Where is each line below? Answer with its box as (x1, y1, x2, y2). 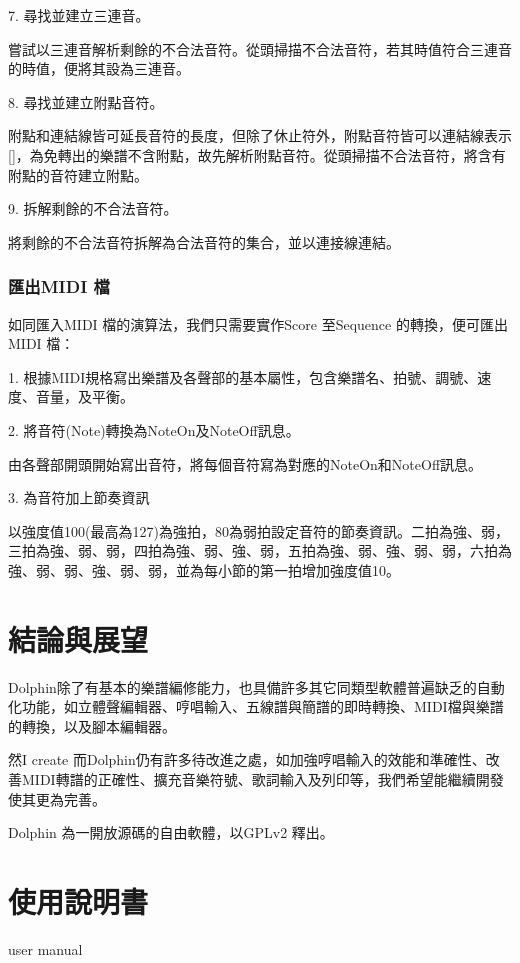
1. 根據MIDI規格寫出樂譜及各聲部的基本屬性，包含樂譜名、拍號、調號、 (8, 366, 478, 387)
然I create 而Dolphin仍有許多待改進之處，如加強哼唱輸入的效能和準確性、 (8, 749, 486, 770)
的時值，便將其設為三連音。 (8, 58, 190, 79)
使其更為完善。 (8, 788, 106, 809)
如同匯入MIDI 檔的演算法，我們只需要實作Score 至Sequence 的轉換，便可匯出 (8, 313, 508, 334)
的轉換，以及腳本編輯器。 (8, 715, 176, 736)
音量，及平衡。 (35, 386, 134, 407)
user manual (8, 938, 83, 959)
